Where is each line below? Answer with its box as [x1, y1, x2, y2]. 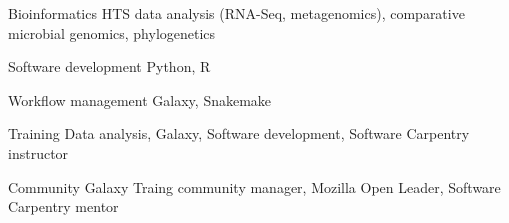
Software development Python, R [8, 56, 211, 77]
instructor [8, 142, 69, 163]
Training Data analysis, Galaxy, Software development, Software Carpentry [8, 123, 470, 144]
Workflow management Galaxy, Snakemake [8, 89, 272, 110]
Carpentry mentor [8, 196, 119, 217]
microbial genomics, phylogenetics [8, 22, 216, 43]
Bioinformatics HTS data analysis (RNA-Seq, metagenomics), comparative [8, 3, 465, 23]
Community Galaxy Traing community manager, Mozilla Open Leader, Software [8, 176, 501, 197]
